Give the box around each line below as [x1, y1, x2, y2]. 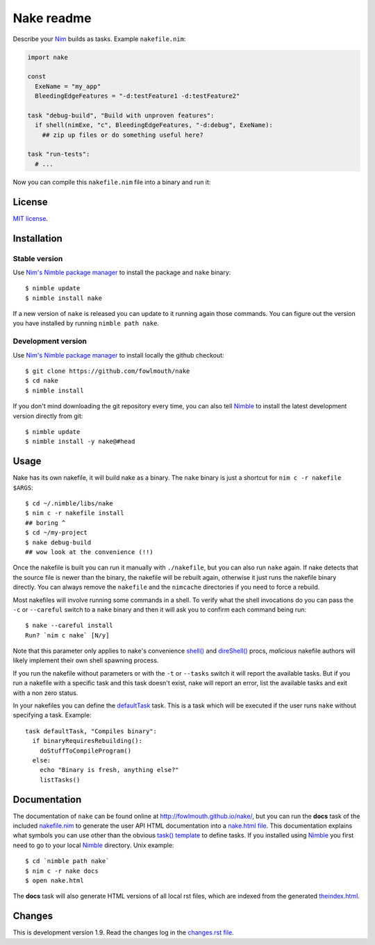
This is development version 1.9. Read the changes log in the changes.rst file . [12, 928, 234, 937]
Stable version [12, 253, 63, 263]
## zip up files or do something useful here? [42, 131, 204, 139]
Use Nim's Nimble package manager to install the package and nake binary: [12, 268, 231, 276]
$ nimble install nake [25, 294, 103, 302]
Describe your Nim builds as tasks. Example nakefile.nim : [12, 35, 186, 43]
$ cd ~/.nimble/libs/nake [25, 500, 114, 507]
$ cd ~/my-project [25, 528, 88, 537]
